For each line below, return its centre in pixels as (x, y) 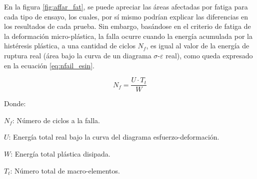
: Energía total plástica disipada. (60, 154)
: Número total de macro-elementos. (65, 170)
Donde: (15, 103)
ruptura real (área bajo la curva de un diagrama (78, 55)
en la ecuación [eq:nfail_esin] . (49, 65)
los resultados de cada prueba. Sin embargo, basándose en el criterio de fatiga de (127, 26)
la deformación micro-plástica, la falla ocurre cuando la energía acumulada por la (128, 36)
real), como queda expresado (209, 55)
